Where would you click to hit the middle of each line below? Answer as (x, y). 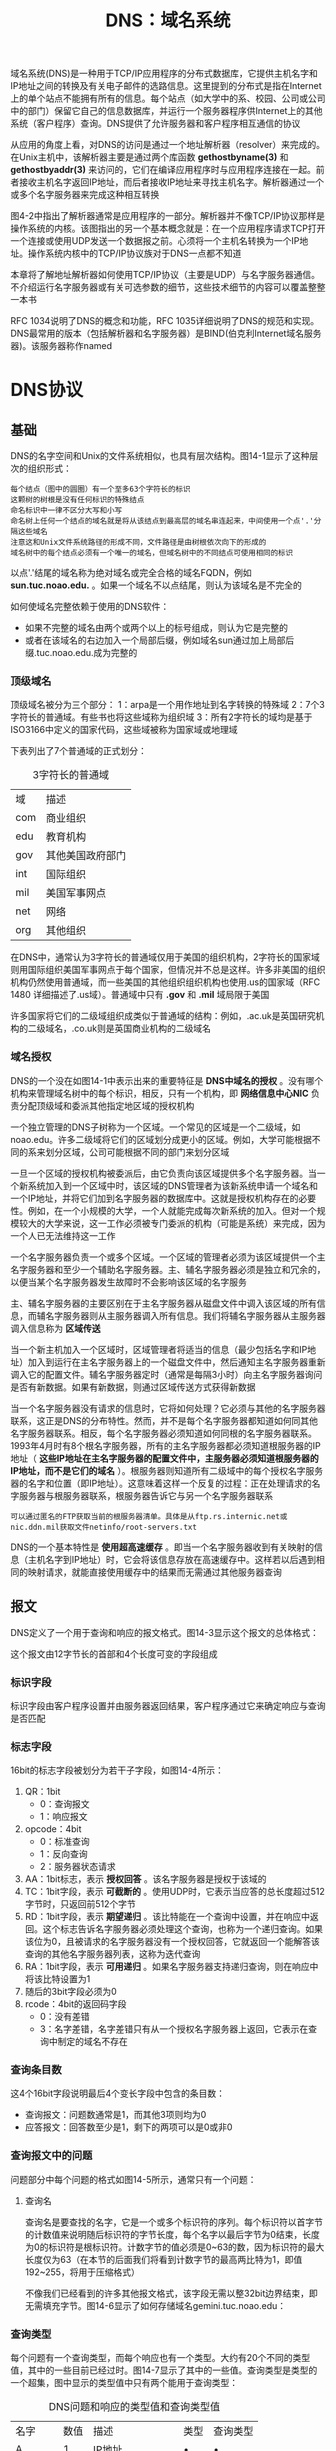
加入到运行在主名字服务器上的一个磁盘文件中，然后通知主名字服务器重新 (176, 1362)
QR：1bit (42, 1792)
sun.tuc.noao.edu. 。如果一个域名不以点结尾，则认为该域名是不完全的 (156, 585)
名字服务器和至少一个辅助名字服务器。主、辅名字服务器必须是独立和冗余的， (168, 1269)
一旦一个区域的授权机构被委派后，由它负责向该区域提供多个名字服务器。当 (163, 1173)
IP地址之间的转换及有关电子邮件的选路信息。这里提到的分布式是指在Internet (166, 86)
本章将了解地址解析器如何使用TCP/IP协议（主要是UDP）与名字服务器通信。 (165, 275)
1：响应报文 (63, 1817)
